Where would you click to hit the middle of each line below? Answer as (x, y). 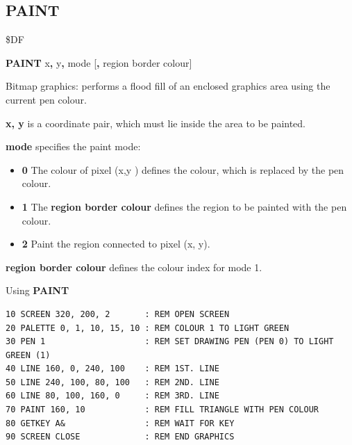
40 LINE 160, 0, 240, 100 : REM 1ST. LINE (112, 369)
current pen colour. (46, 99)
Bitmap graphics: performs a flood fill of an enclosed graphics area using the (168, 86)
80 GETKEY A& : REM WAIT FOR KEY (120, 423)
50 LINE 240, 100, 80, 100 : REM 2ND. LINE (112, 382)
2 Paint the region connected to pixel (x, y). (116, 244)
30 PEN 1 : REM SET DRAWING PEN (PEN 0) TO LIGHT (170, 342)
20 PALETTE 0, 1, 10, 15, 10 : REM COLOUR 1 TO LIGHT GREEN (148, 328)
